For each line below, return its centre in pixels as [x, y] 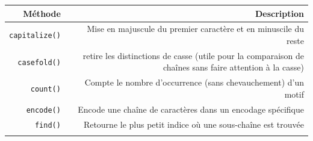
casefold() [39, 62]
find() [48, 125]
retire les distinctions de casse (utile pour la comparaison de [193, 55]
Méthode [42, 13]
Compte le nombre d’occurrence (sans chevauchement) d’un [194, 82]
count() [45, 89]
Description [279, 13]
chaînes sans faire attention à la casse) [233, 67]
